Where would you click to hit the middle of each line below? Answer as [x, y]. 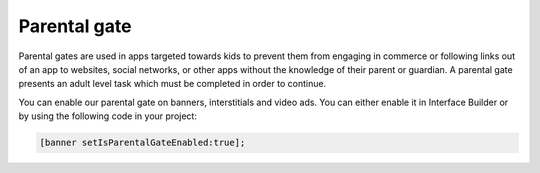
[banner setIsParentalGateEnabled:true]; [142, 143]
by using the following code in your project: [107, 116]
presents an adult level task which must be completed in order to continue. [172, 84]
